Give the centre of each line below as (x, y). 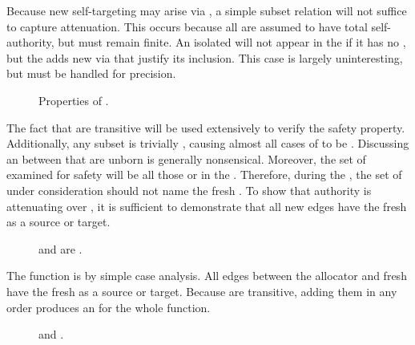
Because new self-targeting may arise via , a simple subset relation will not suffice (207, 10)
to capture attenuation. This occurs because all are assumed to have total (187, 26)
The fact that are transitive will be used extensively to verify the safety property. (206, 127)
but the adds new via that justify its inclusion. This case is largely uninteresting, (205, 57)
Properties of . (74, 100)
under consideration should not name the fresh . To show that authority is (189, 190)
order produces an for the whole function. (109, 307)
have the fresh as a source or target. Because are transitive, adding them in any (202, 291)
